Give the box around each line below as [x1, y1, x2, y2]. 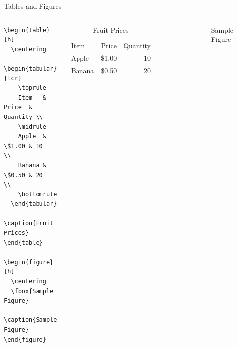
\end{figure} [4, 336, 46, 343]
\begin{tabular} [4, 65, 57, 72]
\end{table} [4, 239, 43, 246]
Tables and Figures [4, 1, 62, 11]
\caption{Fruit [4, 220, 54, 227]
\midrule [18, 123, 46, 130]
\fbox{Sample [11, 287, 54, 295]
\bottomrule [18, 191, 57, 198]
